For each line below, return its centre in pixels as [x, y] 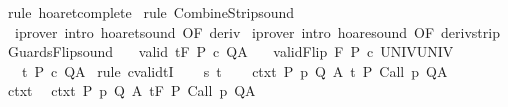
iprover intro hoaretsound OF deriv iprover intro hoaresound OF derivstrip [257, 31]
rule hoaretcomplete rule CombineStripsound [151, 12]
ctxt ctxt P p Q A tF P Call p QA [131, 90]
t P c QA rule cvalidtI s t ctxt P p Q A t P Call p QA [234, 70]
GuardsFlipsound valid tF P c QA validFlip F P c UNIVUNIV [230, 51]
